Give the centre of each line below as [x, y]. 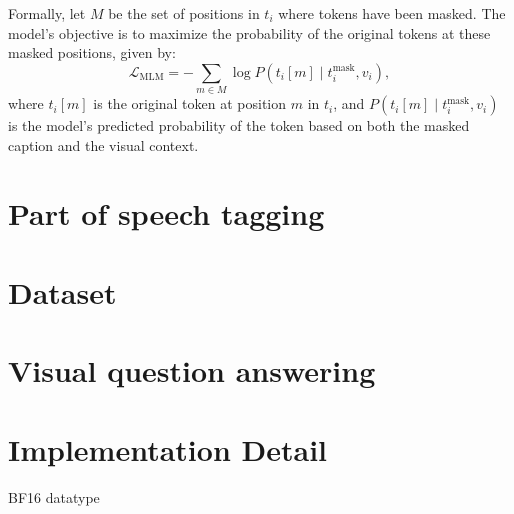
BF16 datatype [54, 496]
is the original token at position [190, 103]
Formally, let [47, 13]
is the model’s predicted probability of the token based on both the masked [239, 125]
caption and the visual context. [103, 144]
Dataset [62, 291]
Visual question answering [192, 370]
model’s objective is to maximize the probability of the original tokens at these [249, 32]
